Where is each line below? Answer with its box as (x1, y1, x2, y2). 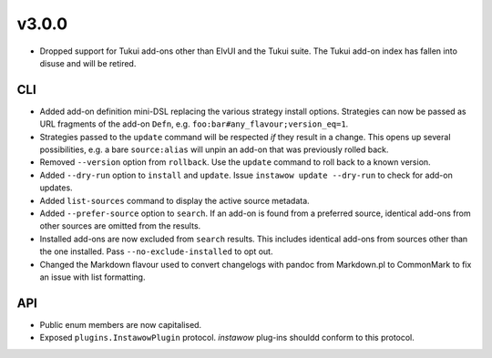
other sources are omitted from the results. (39, 220, 201, 231)
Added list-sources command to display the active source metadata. (39, 195, 310, 206)
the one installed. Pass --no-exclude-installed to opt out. (39, 246, 273, 257)
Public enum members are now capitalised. (39, 319, 202, 330)
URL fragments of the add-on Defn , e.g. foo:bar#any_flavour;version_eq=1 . (39, 118, 349, 129)
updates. (39, 182, 73, 193)
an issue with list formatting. (39, 271, 146, 282)
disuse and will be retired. (39, 57, 137, 68)
